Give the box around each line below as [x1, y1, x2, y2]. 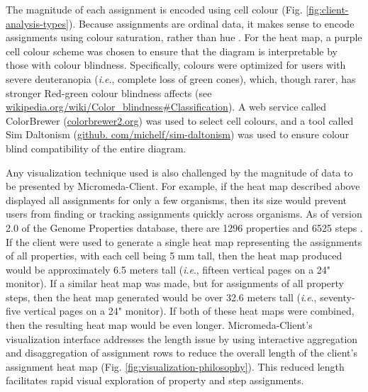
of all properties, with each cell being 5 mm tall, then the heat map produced [6, 248, 342, 263]
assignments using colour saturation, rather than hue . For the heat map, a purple [6, 30, 362, 45]
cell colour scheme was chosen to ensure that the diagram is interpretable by [6, 43, 338, 58]
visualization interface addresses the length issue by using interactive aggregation [6, 331, 358, 346]
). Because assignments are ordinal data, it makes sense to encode [68, 16, 355, 30]
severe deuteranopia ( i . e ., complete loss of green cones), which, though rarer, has [6, 71, 356, 86]
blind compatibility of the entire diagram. [6, 140, 186, 155]
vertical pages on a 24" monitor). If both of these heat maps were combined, [23, 303, 355, 318]
